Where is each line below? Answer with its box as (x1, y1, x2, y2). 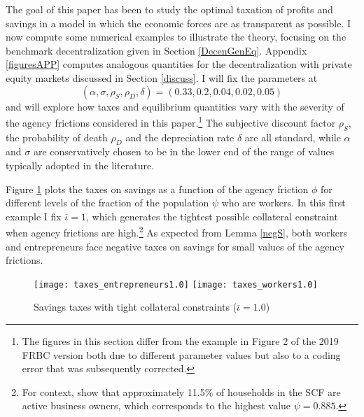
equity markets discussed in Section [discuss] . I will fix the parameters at (6, 70, 318, 85)
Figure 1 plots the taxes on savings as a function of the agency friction (6, 181, 309, 196)
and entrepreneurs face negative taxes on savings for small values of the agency (6, 239, 344, 253)
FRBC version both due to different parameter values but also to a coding (22, 347, 341, 362)
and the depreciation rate (125, 129, 234, 144)
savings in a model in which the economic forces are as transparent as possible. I (6, 15, 351, 30)
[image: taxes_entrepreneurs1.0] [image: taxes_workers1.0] (34, 279, 318, 290)
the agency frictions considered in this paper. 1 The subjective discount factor (6, 113, 336, 129)
